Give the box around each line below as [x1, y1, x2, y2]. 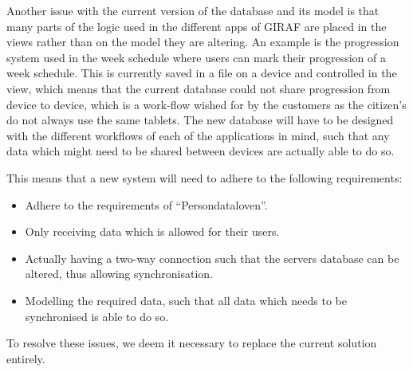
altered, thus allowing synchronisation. [25, 265, 214, 282]
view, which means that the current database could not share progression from [6, 80, 391, 96]
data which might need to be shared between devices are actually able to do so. [6, 143, 395, 159]
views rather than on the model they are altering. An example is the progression [6, 33, 399, 50]
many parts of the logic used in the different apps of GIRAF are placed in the [6, 18, 387, 34]
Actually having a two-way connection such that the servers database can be [25, 249, 399, 266]
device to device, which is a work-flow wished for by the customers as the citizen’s [6, 96, 407, 112]
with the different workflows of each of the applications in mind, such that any [6, 127, 390, 143]
